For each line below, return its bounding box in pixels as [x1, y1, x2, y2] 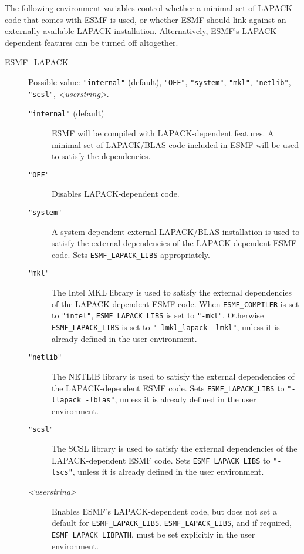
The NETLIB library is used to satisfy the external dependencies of [52, 370, 295, 382]
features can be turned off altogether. [44, 36, 178, 48]
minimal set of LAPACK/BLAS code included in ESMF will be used [52, 138, 299, 150]
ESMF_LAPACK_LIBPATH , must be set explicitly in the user [52, 528, 255, 540]
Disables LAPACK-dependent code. [52, 187, 180, 200]
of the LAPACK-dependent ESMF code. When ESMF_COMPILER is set [52, 297, 299, 310]
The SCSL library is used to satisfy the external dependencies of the [52, 442, 298, 455]
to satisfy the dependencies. [52, 150, 151, 162]
